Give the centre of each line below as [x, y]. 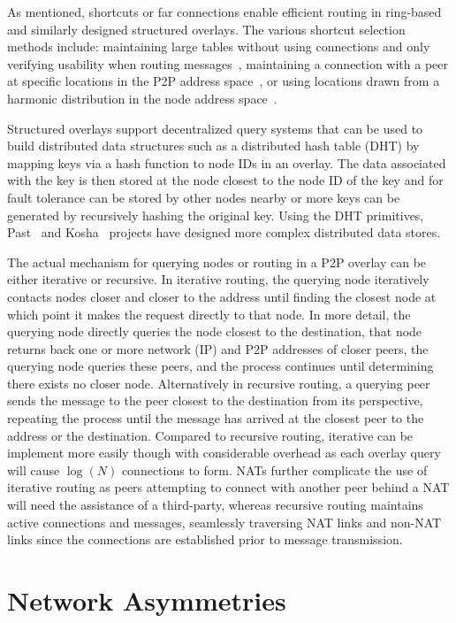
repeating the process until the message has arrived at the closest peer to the [216, 418]
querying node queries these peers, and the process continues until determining [220, 366]
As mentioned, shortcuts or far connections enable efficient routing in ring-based [224, 12]
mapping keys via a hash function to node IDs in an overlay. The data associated [227, 162]
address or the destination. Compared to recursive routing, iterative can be [210, 435]
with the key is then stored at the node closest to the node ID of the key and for [225, 180]
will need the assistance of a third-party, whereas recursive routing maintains [215, 505]
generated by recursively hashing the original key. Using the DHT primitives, [216, 215]
